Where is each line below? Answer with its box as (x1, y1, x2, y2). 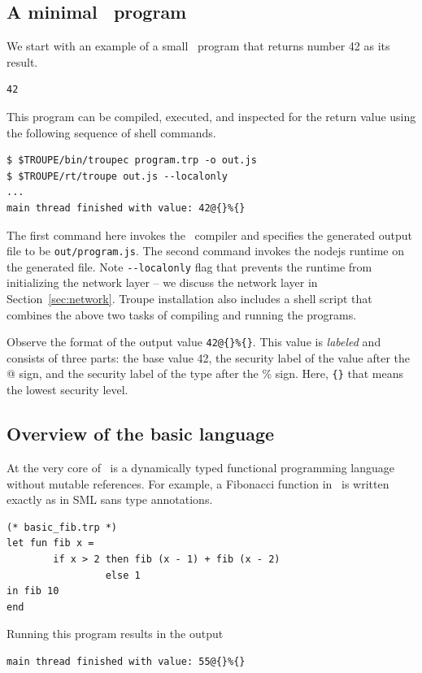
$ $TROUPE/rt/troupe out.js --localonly (7, 170, 228, 182)
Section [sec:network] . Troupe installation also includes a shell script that (7, 290, 372, 307)
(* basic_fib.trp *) (7, 521, 118, 533)
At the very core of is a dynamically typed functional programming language (7, 458, 395, 475)
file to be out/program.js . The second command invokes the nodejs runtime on (7, 242, 404, 259)
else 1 (105, 569, 141, 581)
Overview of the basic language (7, 421, 275, 446)
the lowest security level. (7, 381, 128, 398)
